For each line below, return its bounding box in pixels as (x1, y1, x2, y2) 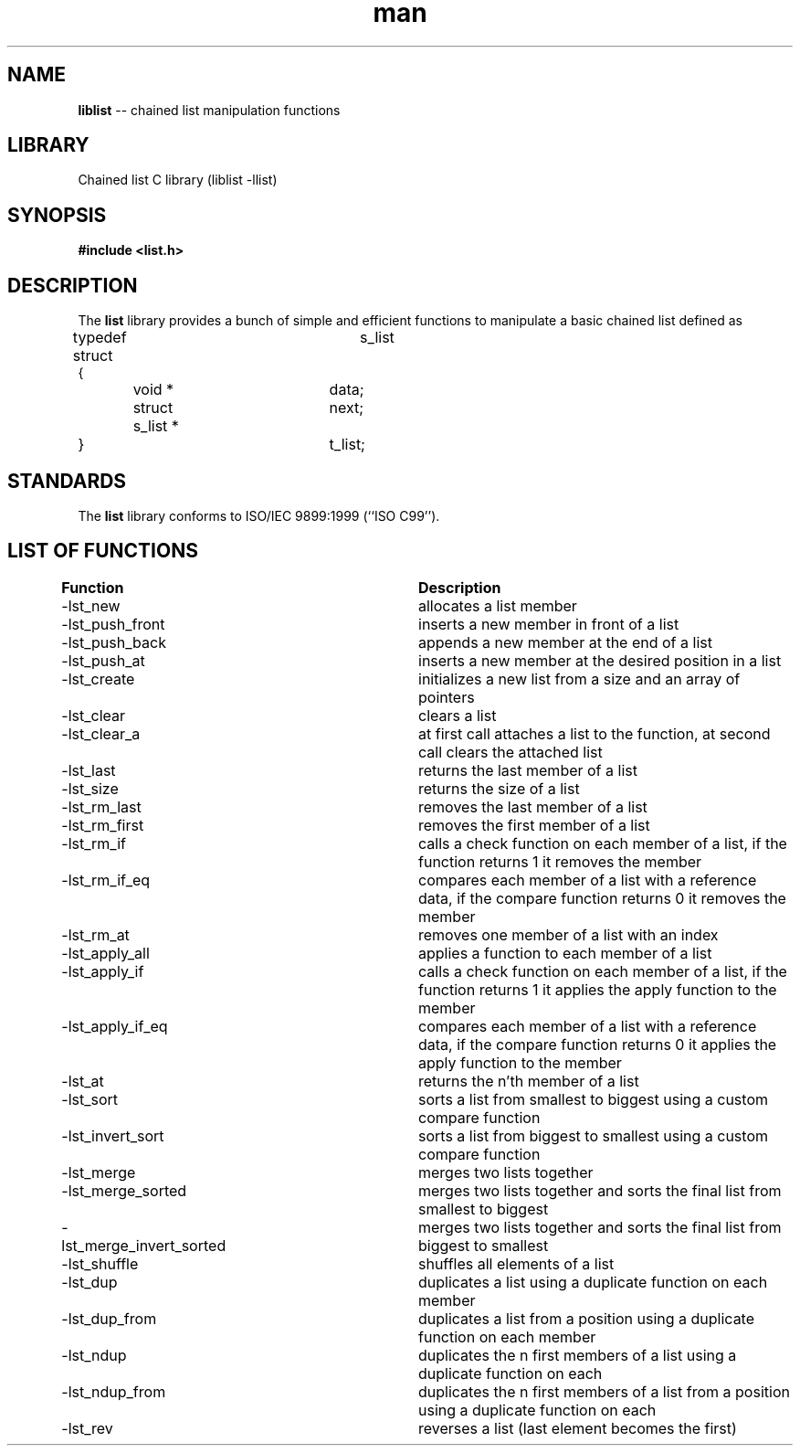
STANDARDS (7, 469, 127, 493)
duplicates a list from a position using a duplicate (418, 1309, 755, 1328)
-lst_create (61, 669, 135, 688)
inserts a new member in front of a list (418, 614, 679, 633)
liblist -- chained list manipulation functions (78, 101, 341, 118)
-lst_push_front (61, 614, 165, 633)
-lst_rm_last (61, 797, 142, 816)
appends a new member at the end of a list (418, 632, 712, 652)
